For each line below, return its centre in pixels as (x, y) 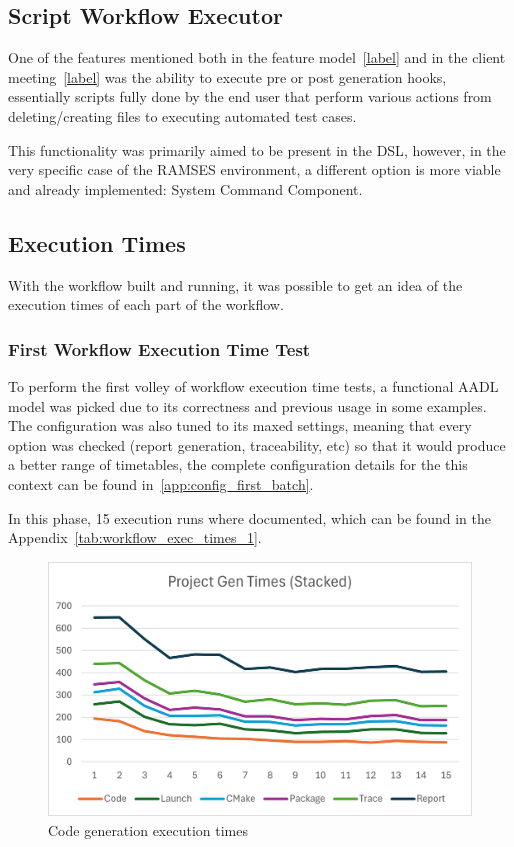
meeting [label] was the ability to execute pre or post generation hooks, (227, 76)
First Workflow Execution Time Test (159, 348)
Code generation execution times (148, 829)
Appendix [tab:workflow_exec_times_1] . (135, 537)
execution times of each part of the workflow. (146, 304)
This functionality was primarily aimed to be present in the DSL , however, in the (257, 149)
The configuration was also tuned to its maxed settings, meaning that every (240, 425)
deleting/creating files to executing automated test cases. (182, 115)
